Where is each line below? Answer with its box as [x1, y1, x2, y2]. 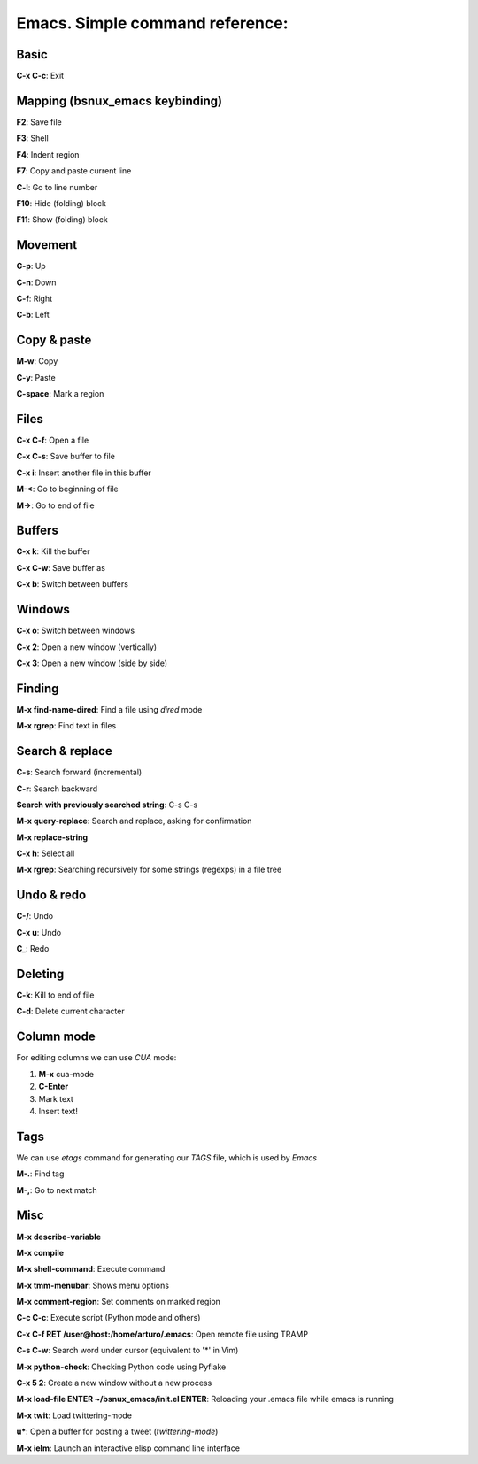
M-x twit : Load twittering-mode [16, 1410, 133, 1421]
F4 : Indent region [16, 149, 80, 159]
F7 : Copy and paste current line [16, 166, 132, 176]
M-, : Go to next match [16, 1184, 97, 1195]
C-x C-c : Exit [16, 71, 65, 81]
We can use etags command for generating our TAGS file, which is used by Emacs [16, 1152, 318, 1163]
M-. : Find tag [16, 1168, 65, 1179]
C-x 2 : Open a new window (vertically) [16, 642, 158, 652]
